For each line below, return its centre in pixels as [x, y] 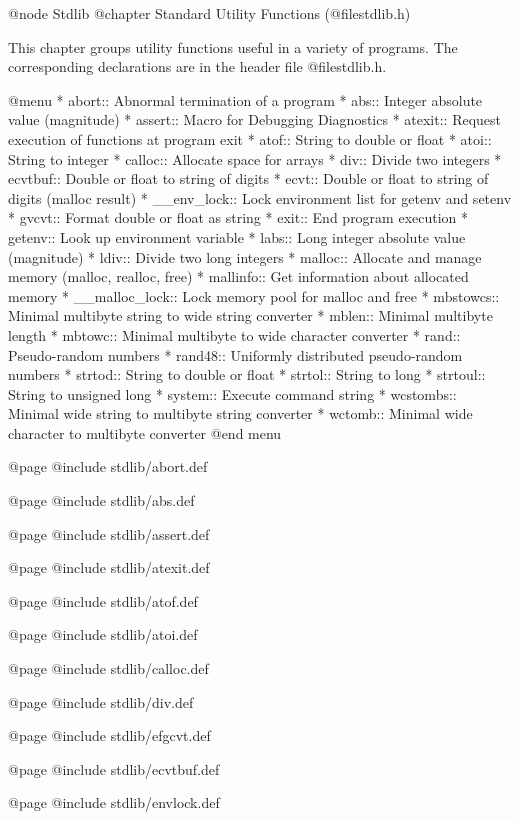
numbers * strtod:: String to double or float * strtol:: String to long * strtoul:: [247, 374]
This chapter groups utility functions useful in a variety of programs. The [233, 46]
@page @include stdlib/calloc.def [108, 668]
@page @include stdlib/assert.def [109, 533]
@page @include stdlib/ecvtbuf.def [114, 768]
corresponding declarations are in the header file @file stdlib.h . [197, 66]
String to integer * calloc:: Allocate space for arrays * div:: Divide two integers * [255, 158]
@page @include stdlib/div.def [101, 701]
